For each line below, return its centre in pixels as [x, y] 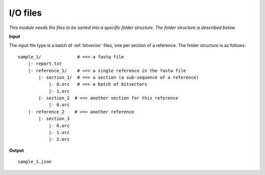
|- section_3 [54, 119]
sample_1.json [35, 162]
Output [16, 150]
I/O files [25, 13]
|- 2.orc [59, 139]
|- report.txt [45, 64]
